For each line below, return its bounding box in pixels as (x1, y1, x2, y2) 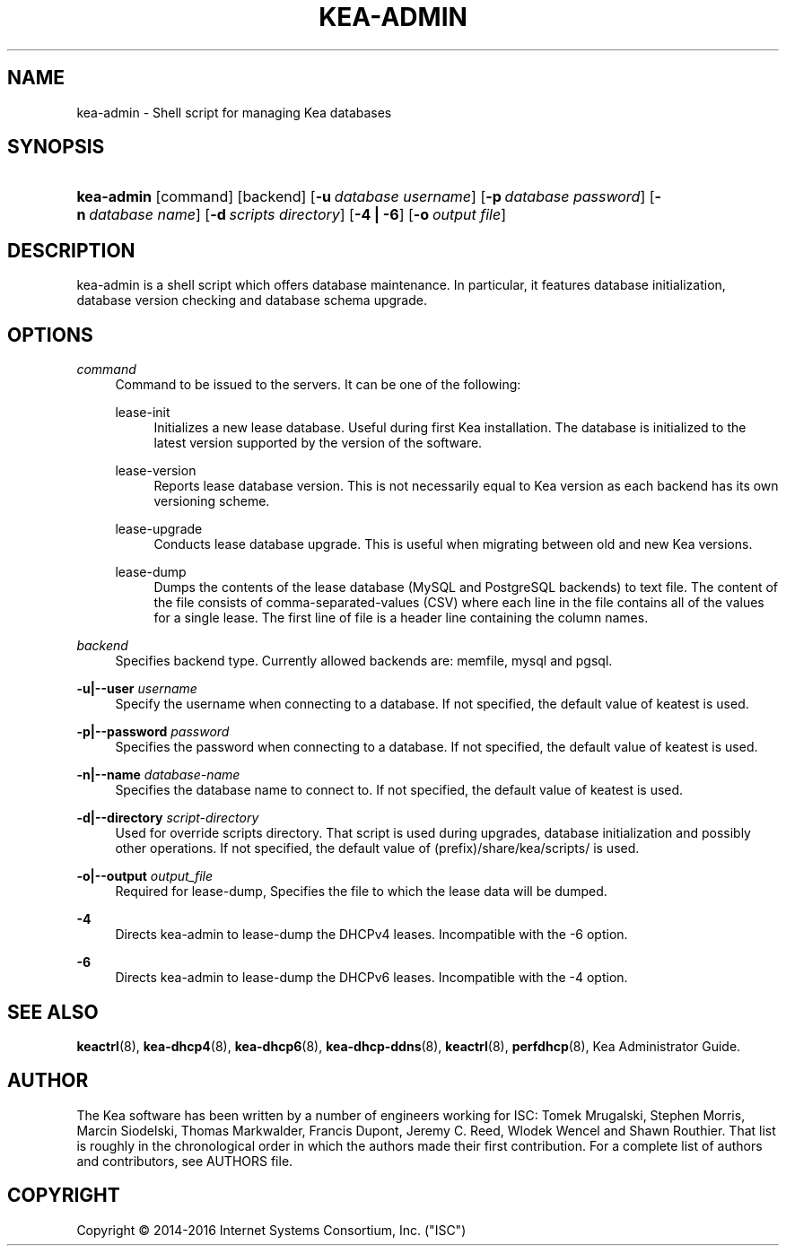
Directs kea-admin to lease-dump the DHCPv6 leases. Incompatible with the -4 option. (115, 970, 628, 986)
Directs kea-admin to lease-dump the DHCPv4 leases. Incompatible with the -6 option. (115, 927, 628, 943)
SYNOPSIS (7, 135, 105, 159)
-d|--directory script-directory (76, 810, 259, 826)
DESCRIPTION (7, 239, 135, 262)
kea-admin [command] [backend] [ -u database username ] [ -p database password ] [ (76, 187, 655, 206)
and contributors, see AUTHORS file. (76, 1153, 293, 1169)
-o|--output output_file (76, 868, 214, 884)
